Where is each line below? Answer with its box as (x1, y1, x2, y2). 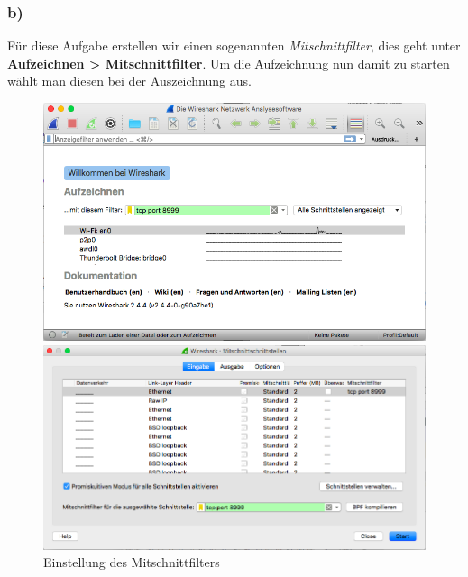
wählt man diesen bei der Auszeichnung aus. (7, 71, 252, 90)
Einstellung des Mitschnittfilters (43, 553, 220, 572)
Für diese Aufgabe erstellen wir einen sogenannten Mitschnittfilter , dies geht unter (7, 36, 461, 55)
